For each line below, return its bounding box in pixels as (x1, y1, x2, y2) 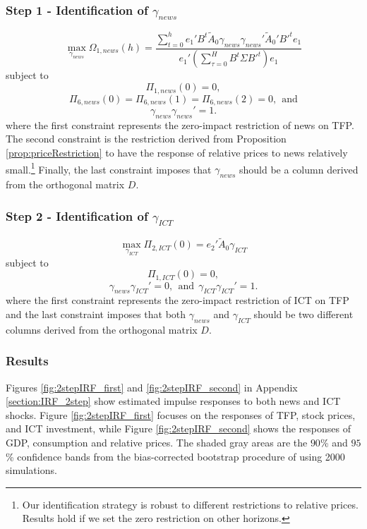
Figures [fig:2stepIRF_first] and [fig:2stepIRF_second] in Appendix (6, 379, 298, 394)
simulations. (6, 463, 57, 478)
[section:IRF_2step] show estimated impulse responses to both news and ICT (6, 394, 341, 408)
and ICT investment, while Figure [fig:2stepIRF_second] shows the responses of (6, 421, 351, 436)
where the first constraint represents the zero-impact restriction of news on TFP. (6, 117, 354, 132)
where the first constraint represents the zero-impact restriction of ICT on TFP (6, 293, 349, 308)
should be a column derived (239, 162, 359, 176)
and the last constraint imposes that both (6, 306, 186, 321)
